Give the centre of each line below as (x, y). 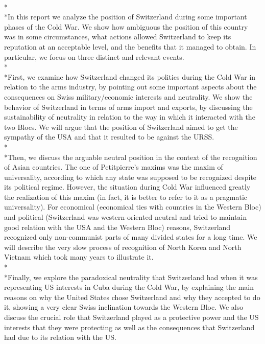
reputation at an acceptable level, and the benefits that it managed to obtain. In (130, 46)
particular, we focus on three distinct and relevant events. (94, 56)
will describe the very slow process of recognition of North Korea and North (123, 247)
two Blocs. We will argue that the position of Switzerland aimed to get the (121, 127)
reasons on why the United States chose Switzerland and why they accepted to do (132, 297)
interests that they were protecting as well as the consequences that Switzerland (129, 327)
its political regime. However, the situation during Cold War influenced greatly (127, 187)
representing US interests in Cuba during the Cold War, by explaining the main (129, 287)
